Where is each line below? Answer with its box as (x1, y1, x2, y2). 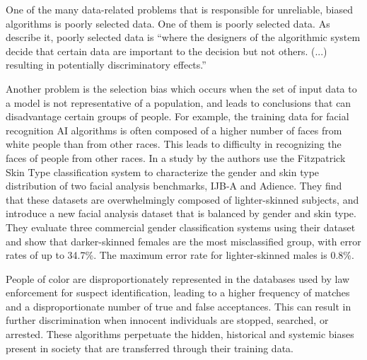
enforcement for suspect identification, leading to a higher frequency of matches (6, 285, 350, 300)
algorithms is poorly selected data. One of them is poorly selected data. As (6, 16, 330, 30)
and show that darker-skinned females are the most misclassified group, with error (6, 233, 361, 248)
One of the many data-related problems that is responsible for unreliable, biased (6, 2, 353, 16)
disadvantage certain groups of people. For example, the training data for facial (6, 109, 349, 124)
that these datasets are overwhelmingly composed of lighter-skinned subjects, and (6, 192, 359, 207)
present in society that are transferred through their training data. (6, 340, 293, 355)
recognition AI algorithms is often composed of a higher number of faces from (6, 122, 342, 137)
